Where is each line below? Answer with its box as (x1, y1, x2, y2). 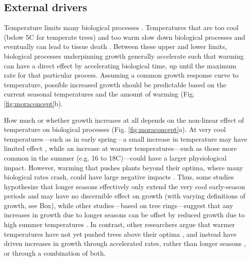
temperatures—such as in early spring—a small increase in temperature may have (4, 133, 248, 144)
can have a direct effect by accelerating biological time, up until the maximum (4, 60, 236, 70)
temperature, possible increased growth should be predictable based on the (4, 79, 226, 89)
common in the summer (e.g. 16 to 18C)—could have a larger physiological (4, 152, 227, 163)
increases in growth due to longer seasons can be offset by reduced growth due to (4, 210, 245, 220)
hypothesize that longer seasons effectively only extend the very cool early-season (4, 181, 245, 191)
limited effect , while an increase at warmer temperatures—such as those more (4, 143, 237, 153)
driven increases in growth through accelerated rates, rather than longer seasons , (4, 238, 246, 248)
